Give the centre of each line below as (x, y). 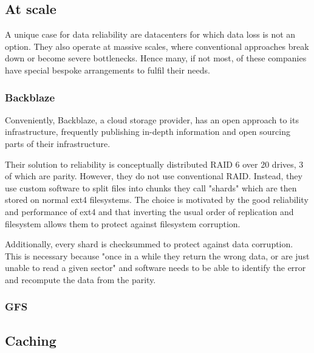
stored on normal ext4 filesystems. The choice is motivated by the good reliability (157, 200)
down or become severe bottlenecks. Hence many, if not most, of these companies (156, 58)
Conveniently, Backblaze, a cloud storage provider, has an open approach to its (152, 119)
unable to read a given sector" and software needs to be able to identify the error (155, 268)
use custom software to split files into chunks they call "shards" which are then (151, 187)
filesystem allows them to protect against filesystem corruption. (123, 223)
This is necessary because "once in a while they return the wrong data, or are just (157, 255)
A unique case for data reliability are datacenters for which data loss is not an (150, 34)
